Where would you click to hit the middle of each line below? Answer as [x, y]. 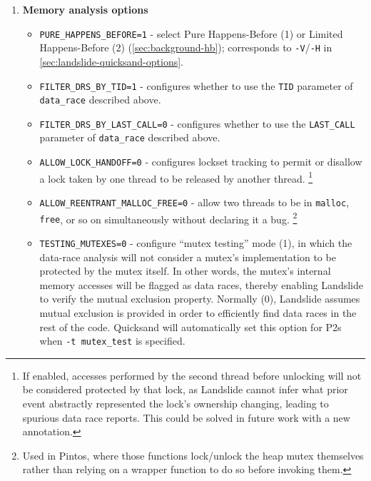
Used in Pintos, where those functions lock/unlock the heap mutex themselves [193, 455]
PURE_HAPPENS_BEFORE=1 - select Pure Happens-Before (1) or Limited [191, 33]
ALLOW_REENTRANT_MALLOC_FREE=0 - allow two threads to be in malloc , [194, 202]
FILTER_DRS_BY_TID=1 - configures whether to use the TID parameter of [196, 85]
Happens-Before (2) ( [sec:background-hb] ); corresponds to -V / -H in [186, 47]
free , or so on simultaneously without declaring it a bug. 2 [168, 218]
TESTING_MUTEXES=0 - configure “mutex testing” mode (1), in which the [196, 243]
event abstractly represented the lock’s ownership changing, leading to [176, 404]
